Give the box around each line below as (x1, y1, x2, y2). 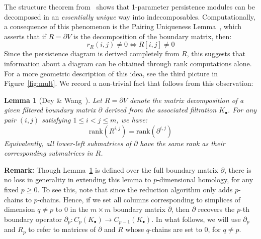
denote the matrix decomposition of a (129, 94, 244, 105)
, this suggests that (187, 48, 245, 59)
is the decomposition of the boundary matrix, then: (73, 31, 232, 41)
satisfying (42, 114, 71, 125)
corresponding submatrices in (4, 148, 93, 158)
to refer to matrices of (28, 224, 96, 234)
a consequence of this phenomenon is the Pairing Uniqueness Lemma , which (4, 21, 242, 32)
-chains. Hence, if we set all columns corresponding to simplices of (37, 194, 241, 204)
